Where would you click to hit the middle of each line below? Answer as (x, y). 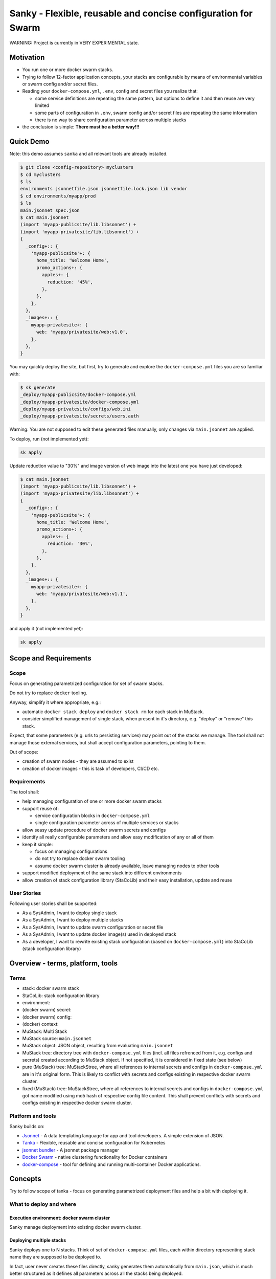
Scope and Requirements (50, 658)
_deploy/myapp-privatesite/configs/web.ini (76, 409)
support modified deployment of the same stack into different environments (102, 873)
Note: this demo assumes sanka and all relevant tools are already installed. (89, 154)
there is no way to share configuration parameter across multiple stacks (111, 120)
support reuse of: (40, 808)
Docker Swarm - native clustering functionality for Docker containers (95, 1157)
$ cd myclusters (41, 174)
